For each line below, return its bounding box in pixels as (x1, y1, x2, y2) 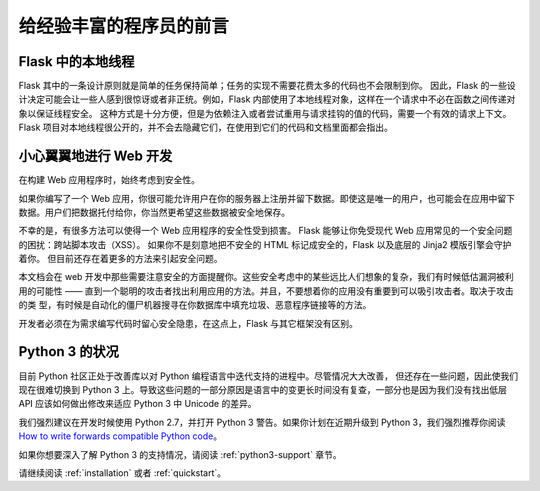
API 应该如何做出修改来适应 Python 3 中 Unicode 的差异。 (18, 398, 257, 410)
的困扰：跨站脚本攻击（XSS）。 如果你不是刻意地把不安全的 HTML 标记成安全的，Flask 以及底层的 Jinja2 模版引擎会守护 (18, 238, 512, 250)
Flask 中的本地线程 (18, 53, 135, 70)
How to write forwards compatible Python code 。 (18, 430, 223, 442)
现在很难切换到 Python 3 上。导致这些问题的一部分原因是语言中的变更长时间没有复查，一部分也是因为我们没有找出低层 (18, 383, 507, 395)
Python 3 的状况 (18, 343, 119, 360)
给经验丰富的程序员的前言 (18, 15, 230, 37)
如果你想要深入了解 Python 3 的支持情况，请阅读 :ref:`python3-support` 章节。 (18, 448, 342, 460)
